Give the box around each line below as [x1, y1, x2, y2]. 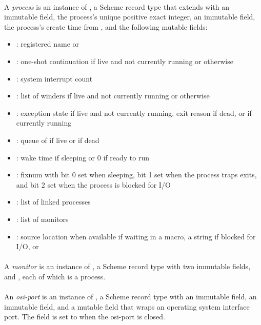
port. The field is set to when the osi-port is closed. [4, 311, 165, 322]
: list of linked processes [16, 196, 91, 207]
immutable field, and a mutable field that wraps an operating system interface [4, 301, 250, 312]
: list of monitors [16, 213, 69, 224]
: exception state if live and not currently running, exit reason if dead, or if [16, 107, 252, 118]
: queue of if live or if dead [16, 134, 99, 145]
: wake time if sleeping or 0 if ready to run [16, 152, 149, 162]
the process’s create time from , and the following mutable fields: [4, 21, 208, 32]
